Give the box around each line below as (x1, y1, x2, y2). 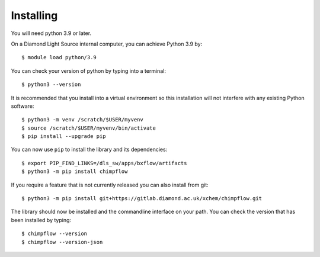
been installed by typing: (11, 216, 71, 223)
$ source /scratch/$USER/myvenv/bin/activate (21, 124, 156, 131)
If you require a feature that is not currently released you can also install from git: (11, 181, 209, 188)
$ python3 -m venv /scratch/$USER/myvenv (21, 116, 143, 123)
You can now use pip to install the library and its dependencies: (11, 146, 168, 153)
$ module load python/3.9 (21, 54, 97, 61)
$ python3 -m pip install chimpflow (21, 168, 128, 175)
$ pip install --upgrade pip (21, 133, 106, 140)
